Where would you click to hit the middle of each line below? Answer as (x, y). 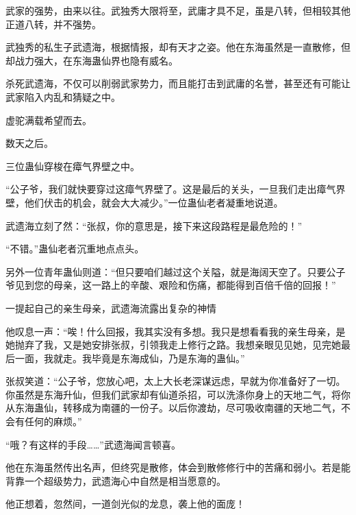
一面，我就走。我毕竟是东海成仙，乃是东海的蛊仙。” (130, 358)
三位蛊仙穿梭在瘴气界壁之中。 (73, 166)
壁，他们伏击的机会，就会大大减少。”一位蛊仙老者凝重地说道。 (144, 202)
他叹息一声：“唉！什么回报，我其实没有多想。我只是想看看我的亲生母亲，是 (176, 331)
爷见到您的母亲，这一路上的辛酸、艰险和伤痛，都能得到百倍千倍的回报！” (171, 285)
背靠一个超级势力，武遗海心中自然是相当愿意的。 (116, 480)
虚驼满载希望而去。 (49, 120)
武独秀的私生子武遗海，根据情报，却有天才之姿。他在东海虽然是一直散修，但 (178, 47)
